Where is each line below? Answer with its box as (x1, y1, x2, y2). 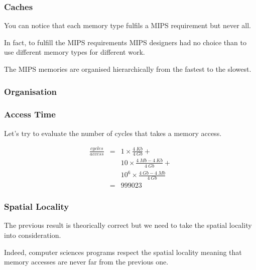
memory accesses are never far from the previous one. (4, 256, 169, 267)
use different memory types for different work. (4, 47, 145, 57)
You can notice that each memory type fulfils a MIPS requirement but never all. (4, 20, 251, 31)
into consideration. (4, 230, 61, 240)
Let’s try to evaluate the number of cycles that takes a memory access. (4, 127, 222, 138)
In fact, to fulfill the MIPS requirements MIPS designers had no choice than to (4, 37, 246, 47)
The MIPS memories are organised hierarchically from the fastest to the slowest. (4, 64, 251, 74)
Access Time (4, 108, 56, 120)
